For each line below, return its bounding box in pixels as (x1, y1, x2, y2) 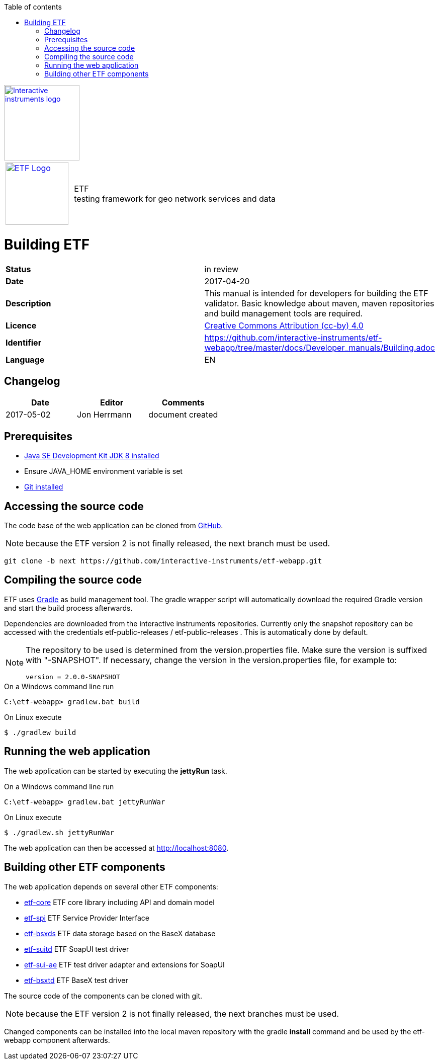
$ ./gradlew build (4, 728, 76, 736)
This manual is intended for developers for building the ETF (204, 288, 428, 298)
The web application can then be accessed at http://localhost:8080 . (4, 843, 229, 852)
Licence (6, 320, 37, 331)
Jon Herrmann (77, 410, 132, 420)
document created (148, 410, 218, 420)
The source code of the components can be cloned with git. (4, 991, 203, 1000)
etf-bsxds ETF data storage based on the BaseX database (24, 929, 216, 938)
